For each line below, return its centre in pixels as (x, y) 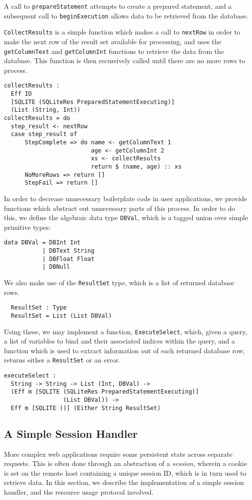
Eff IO (21, 94)
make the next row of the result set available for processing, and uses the (113, 41)
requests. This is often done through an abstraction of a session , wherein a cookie (126, 463)
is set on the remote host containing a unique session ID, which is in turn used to (125, 473)
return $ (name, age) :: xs (136, 166)
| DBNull (56, 267)
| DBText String (68, 251)
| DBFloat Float (68, 259)
